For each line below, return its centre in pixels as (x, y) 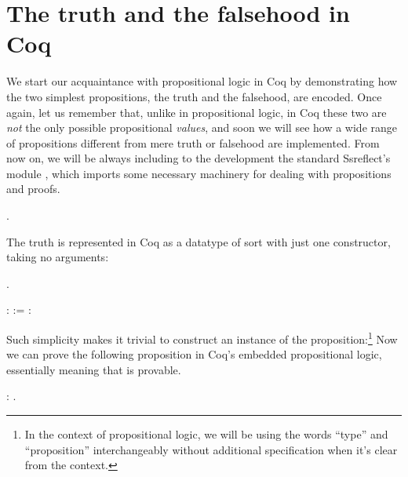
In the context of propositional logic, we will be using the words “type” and (206, 434)
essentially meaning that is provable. (94, 369)
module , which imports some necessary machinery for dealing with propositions (199, 173)
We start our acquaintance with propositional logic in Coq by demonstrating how (202, 81)
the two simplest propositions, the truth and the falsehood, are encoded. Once (194, 96)
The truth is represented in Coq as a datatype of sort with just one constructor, (199, 241)
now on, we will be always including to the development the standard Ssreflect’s (199, 158)
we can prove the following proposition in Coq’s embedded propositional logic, (194, 354)
